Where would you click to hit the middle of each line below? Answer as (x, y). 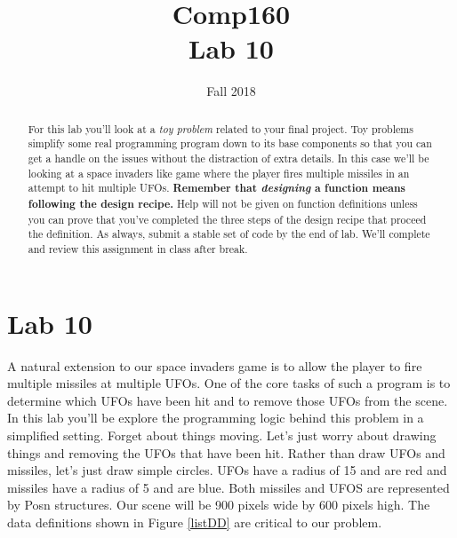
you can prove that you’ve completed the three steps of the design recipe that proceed (227, 219)
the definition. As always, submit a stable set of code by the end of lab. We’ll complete (229, 234)
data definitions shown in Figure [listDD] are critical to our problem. (195, 522)
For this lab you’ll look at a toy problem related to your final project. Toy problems (220, 128)
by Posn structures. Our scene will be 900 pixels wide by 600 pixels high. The (219, 505)
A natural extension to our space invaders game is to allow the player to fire (215, 365)
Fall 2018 (231, 91)
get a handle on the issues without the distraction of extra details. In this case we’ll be (228, 158)
